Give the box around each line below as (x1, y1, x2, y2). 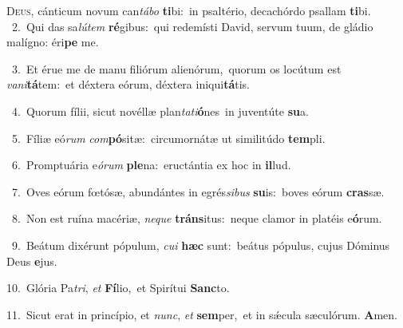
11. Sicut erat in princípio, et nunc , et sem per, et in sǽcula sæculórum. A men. (6, 306, 397, 322)
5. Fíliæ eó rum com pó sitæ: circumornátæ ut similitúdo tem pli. (11, 129, 326, 146)
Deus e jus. (6, 252, 57, 269)
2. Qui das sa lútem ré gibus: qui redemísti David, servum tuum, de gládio (11, 18, 373, 34)
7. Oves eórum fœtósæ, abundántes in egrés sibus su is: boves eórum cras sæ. (11, 183, 385, 200)
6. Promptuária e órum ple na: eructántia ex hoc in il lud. (11, 156, 291, 173)
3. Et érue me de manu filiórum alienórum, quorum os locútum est (11, 60, 342, 77)
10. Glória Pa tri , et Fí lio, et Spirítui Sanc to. (6, 279, 230, 296)
